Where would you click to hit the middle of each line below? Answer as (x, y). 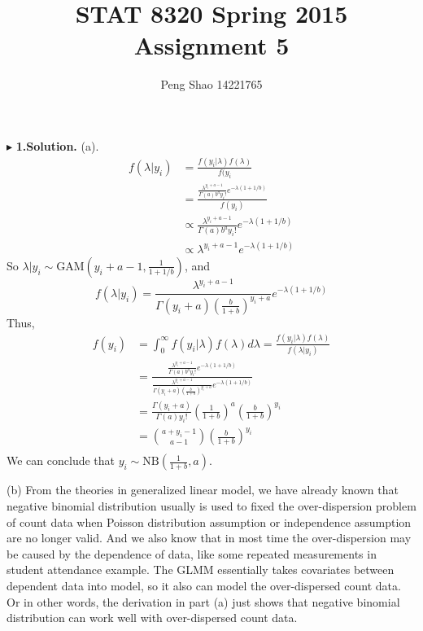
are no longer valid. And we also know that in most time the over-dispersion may (209, 538)
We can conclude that (61, 460)
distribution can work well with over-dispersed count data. (152, 618)
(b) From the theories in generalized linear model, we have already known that (203, 490)
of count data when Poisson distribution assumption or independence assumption (209, 521)
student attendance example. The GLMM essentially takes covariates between (201, 570)
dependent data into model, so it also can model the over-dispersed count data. (204, 585)
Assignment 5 (211, 45)
